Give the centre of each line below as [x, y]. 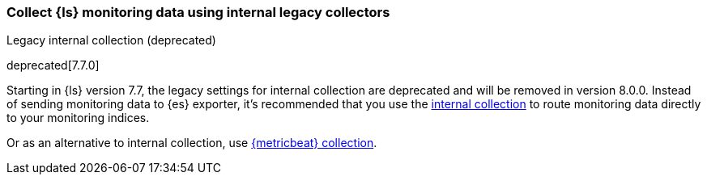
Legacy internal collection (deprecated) [111, 40]
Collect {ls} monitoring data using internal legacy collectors [198, 12]
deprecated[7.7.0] [53, 65]
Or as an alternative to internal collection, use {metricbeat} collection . [192, 143]
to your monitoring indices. [78, 118]
